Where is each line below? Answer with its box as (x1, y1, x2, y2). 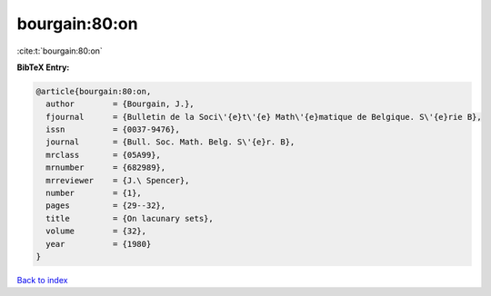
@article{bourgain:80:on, (35, 86, 152, 96)
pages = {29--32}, (45, 201, 166, 211)
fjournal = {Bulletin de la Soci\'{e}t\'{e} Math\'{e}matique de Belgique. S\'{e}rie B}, (45, 112, 482, 122)
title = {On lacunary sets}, (45, 213, 214, 223)
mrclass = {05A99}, (45, 150, 161, 160)
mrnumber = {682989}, (45, 163, 166, 173)
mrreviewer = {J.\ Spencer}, (45, 175, 190, 185)
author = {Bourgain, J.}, (45, 99, 195, 109)
